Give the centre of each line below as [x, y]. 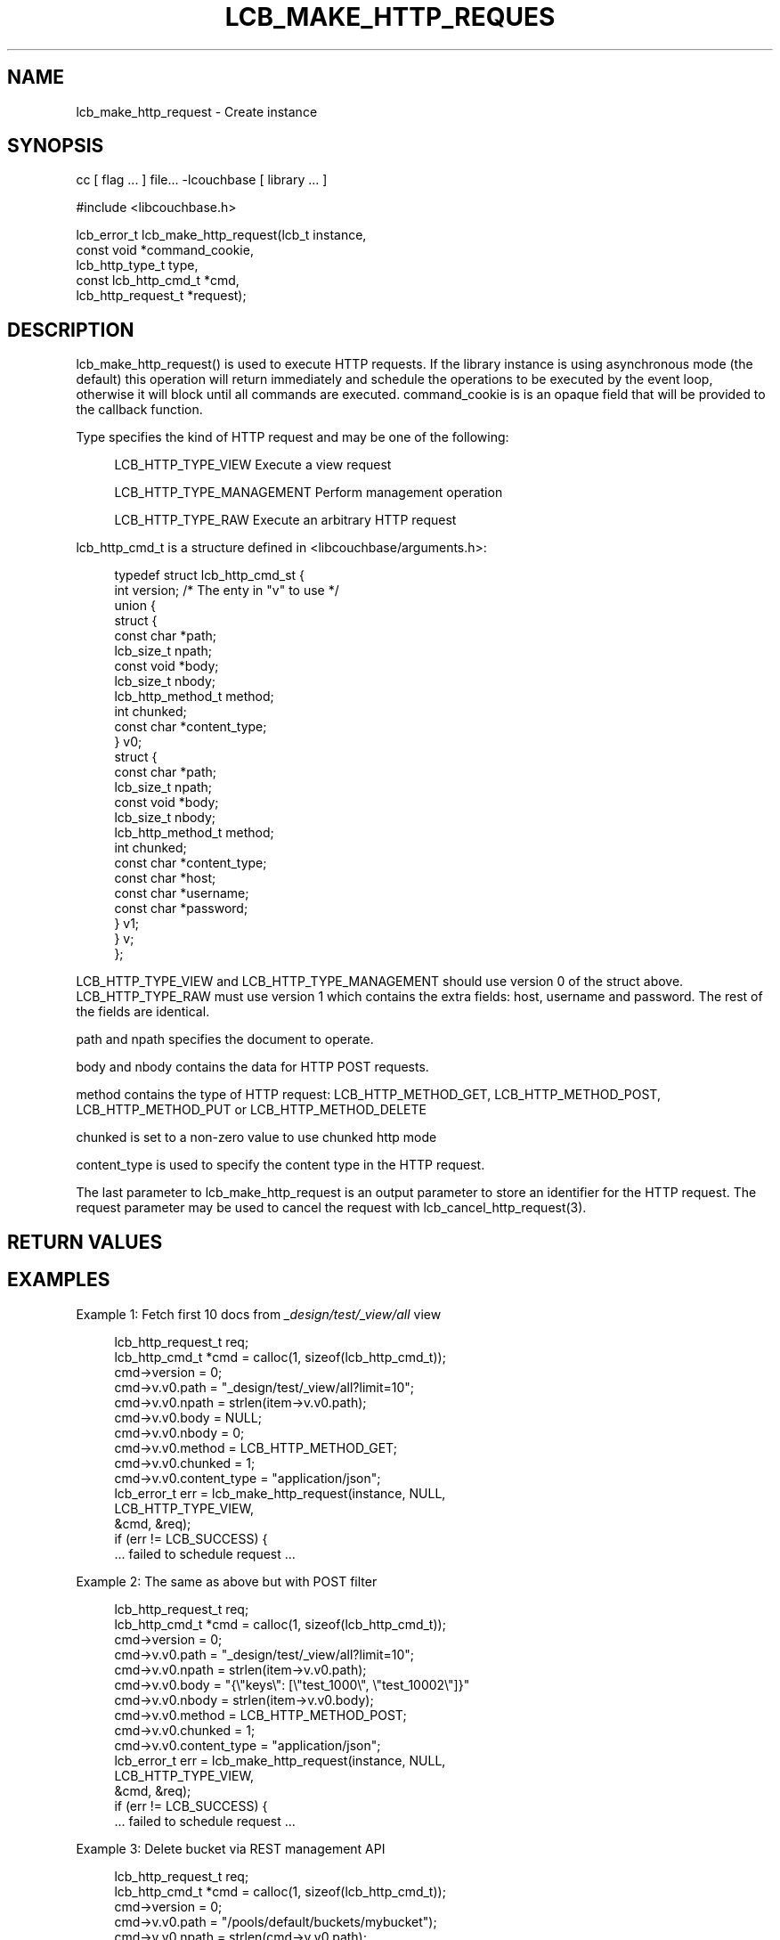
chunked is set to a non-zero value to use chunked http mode [256, 1137]
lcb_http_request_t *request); [161, 296]
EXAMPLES [59, 1280]
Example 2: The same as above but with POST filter [227, 1581]
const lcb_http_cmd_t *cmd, [158, 281]
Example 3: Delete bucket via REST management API [231, 1848]
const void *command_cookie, [165, 250]
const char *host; [165, 878]
